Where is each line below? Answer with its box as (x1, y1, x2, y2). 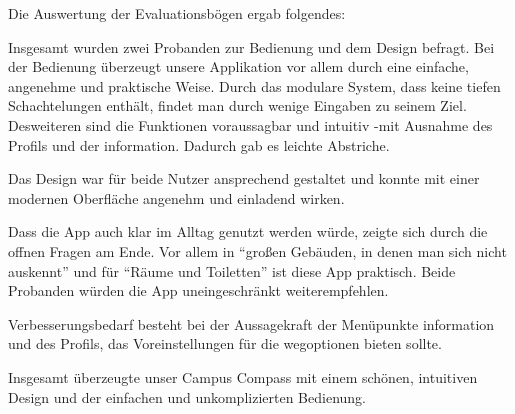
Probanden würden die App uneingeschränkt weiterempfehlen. (8, 280, 389, 301)
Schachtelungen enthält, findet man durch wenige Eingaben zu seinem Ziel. (8, 95, 467, 116)
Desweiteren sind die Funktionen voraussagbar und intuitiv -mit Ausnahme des (8, 114, 493, 135)
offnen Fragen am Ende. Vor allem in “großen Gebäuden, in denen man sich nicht (8, 240, 507, 261)
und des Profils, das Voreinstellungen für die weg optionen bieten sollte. (8, 333, 442, 354)
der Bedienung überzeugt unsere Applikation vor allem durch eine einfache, (8, 56, 469, 77)
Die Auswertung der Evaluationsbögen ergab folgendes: (8, 3, 346, 23)
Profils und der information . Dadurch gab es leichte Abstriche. (8, 134, 390, 155)
